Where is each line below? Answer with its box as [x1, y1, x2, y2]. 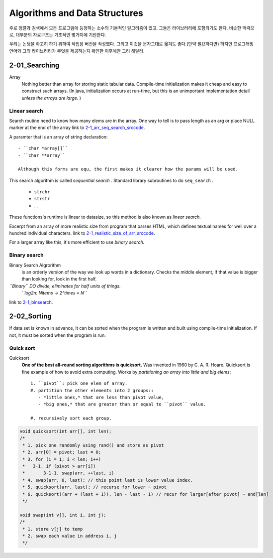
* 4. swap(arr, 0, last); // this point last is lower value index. [22, 477, 193, 483]
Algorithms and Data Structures [9, 7, 144, 18]
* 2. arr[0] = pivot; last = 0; [22, 449, 101, 455]
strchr [34, 189, 50, 195]
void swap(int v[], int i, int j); [19, 512, 106, 518]
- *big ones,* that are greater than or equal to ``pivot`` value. [38, 402, 206, 407]
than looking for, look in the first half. [21, 276, 97, 282]
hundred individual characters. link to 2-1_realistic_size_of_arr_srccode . [9, 230, 155, 236]
